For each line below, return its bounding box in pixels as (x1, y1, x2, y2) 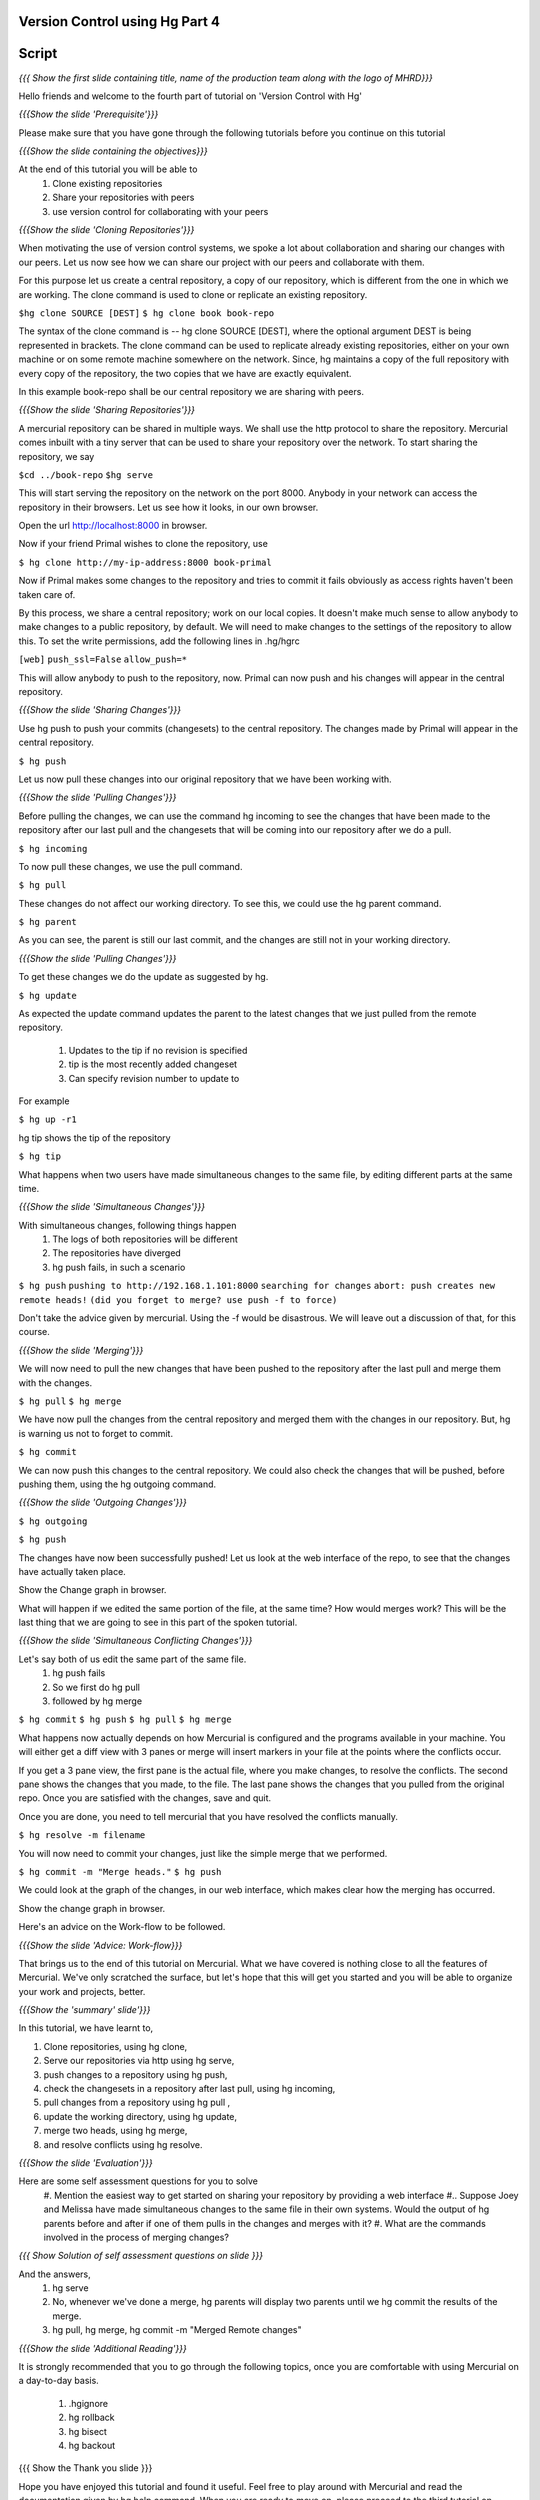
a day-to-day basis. (18, 2375, 99, 2387)
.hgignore (68, 2397, 109, 2409)
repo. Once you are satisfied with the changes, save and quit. (18, 1792, 272, 1804)
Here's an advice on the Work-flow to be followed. (18, 1921, 226, 1933)
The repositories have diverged (52, 1247, 182, 1259)
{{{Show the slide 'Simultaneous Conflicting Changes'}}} (18, 1635, 253, 1647)
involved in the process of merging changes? (43, 2231, 230, 2243)
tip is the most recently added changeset (68, 1058, 238, 1070)
